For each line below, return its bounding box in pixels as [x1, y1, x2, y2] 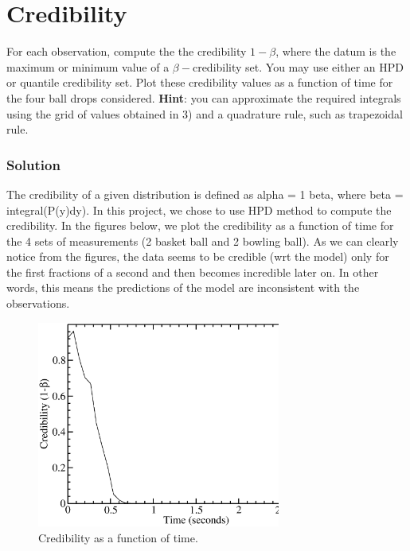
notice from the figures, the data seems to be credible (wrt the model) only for [6, 248, 389, 265]
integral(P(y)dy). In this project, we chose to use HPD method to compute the [6, 201, 392, 218]
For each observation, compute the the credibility [6, 43, 247, 60]
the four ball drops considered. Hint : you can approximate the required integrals [6, 89, 401, 106]
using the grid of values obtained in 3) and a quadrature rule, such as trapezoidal [6, 105, 403, 122]
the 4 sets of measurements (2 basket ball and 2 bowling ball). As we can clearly [6, 232, 399, 249]
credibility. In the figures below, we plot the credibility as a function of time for [6, 217, 394, 234]
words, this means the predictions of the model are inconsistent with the [6, 279, 360, 296]
